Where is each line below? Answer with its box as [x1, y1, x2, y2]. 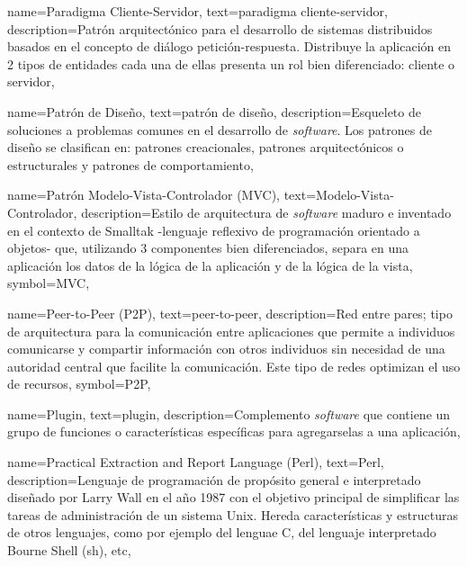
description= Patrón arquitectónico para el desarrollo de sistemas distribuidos [7, 19, 433, 38]
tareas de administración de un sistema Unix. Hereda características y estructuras [7, 505, 458, 524]
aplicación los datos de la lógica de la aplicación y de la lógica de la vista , [7, 256, 413, 274]
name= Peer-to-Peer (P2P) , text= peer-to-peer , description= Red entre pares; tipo [7, 303, 453, 322]
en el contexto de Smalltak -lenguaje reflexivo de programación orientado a [7, 220, 420, 239]
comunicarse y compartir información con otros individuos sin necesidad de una [7, 339, 445, 358]
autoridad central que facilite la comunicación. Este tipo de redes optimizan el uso [7, 356, 461, 375]
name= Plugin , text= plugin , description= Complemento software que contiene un [7, 404, 451, 423]
